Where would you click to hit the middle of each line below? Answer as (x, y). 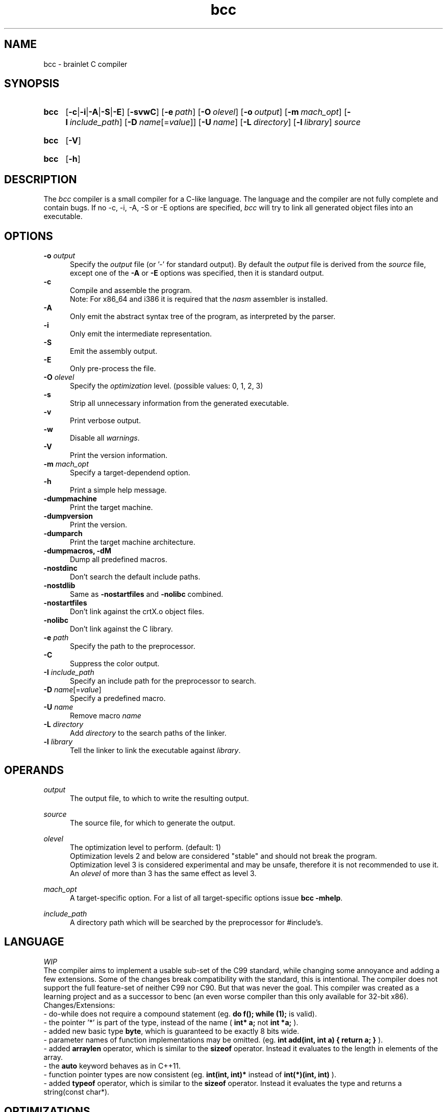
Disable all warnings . (105, 438)
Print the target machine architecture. (133, 542)
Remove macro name (106, 716)
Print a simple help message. (118, 490)
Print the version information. (119, 455)
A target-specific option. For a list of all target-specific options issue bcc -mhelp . (206, 898)
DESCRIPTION (41, 179)
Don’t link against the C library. (121, 629)
